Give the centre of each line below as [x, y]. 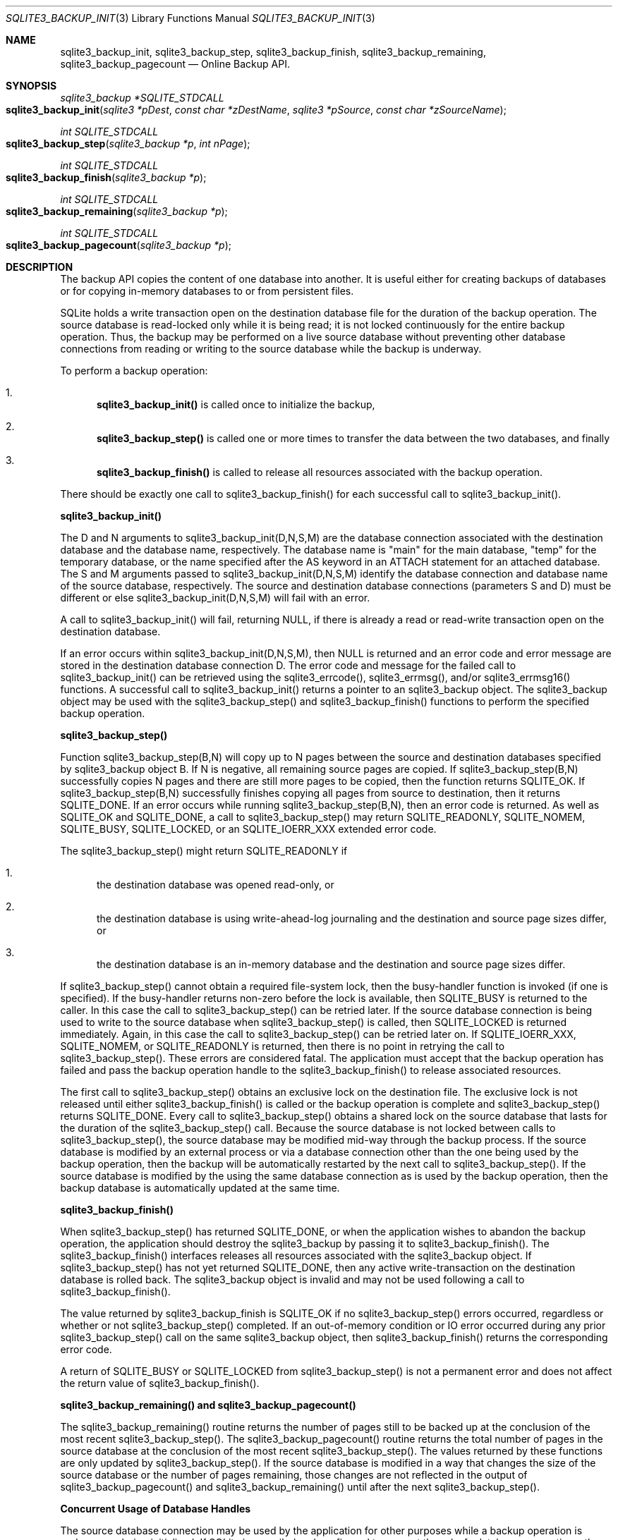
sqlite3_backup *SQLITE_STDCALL [142, 98]
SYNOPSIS [31, 86]
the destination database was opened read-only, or [216, 885]
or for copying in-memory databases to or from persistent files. [207, 291]
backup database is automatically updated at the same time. [200, 1188]
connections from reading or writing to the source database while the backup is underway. [271, 349]
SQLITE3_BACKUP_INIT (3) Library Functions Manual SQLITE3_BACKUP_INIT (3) [190, 18]
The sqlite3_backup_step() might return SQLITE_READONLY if [204, 851]
